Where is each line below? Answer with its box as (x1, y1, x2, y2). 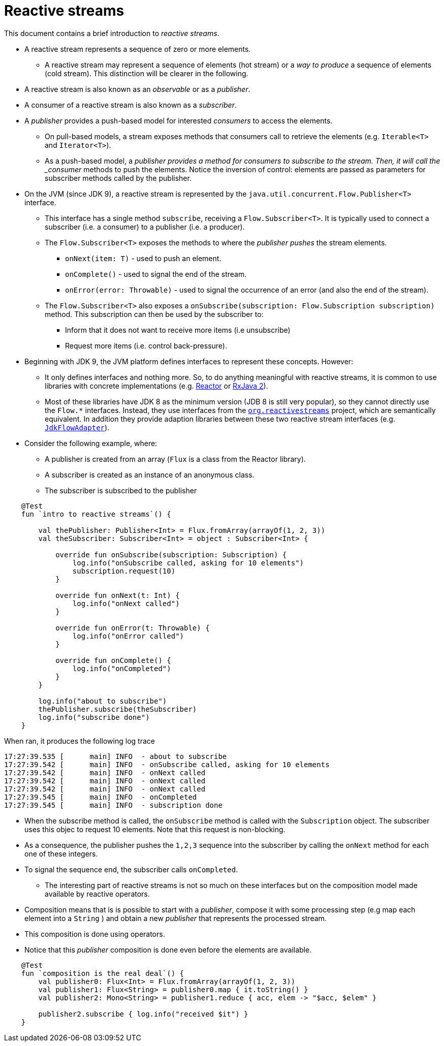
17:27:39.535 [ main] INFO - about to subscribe (4, 752, 227, 760)
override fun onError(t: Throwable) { (55, 623, 210, 632)
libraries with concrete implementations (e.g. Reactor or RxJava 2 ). (45, 381, 268, 390)
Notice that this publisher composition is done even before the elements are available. (24, 945, 312, 954)
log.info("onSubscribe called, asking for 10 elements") (72, 558, 304, 567)
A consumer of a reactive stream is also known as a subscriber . (24, 100, 237, 109)
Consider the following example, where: (24, 438, 157, 448)
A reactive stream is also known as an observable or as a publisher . (24, 84, 250, 93)
